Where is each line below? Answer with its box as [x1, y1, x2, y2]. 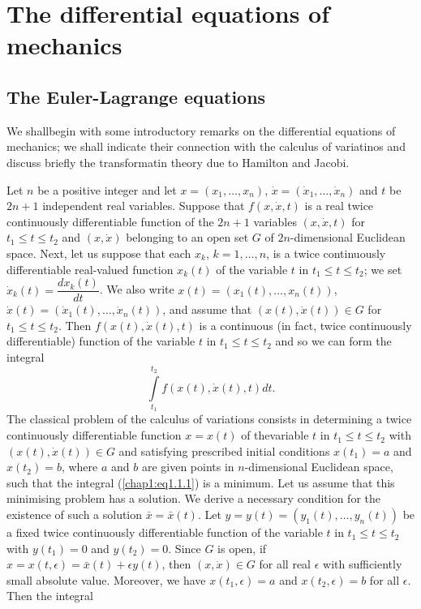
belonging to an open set [126, 229, 249, 246]
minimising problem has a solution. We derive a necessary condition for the [6, 490, 380, 507]
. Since [168, 539, 201, 556]
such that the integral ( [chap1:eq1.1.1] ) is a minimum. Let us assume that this [6, 474, 395, 491]
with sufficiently [323, 555, 402, 573]
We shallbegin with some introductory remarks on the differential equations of [6, 122, 396, 139]
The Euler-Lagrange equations [6, 84, 266, 109]
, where [61, 458, 98, 475]
